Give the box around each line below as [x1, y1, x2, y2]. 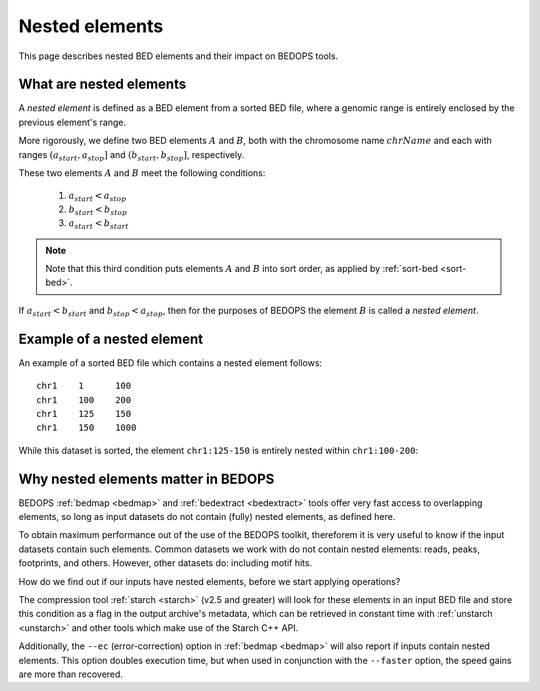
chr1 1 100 [36, 380, 132, 392]
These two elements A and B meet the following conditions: [18, 167, 266, 179]
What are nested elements [18, 76, 187, 93]
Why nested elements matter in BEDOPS [18, 470, 275, 487]
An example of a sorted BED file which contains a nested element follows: [18, 356, 323, 369]
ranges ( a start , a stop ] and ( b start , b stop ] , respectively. [18, 148, 245, 163]
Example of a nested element [18, 330, 204, 347]
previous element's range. [18, 116, 127, 128]
